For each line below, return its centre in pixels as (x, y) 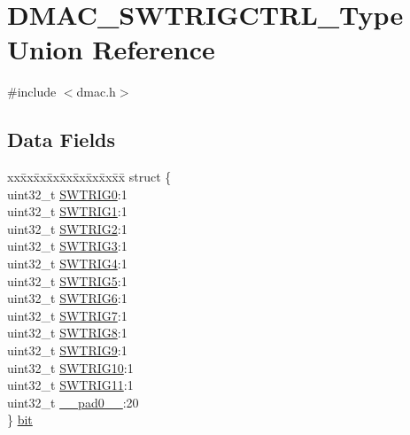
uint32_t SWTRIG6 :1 (67, 298)
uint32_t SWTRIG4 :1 (67, 264)
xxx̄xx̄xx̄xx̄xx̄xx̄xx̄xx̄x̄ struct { (89, 177)
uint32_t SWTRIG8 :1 (67, 333)
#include (32, 92)
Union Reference (111, 49)
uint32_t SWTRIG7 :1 (67, 315)
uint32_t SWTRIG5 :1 (67, 280)
